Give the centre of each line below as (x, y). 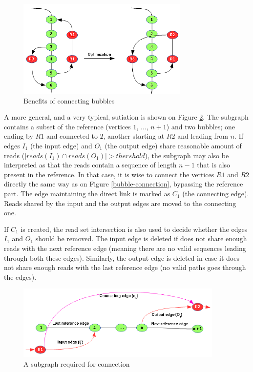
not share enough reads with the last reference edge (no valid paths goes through (125, 267)
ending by (19, 136)
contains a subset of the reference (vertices (67, 126)
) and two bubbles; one (200, 126)
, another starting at (134, 136)
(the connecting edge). (216, 193)
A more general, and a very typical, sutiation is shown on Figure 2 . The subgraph (126, 117)
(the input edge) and (61, 145)
